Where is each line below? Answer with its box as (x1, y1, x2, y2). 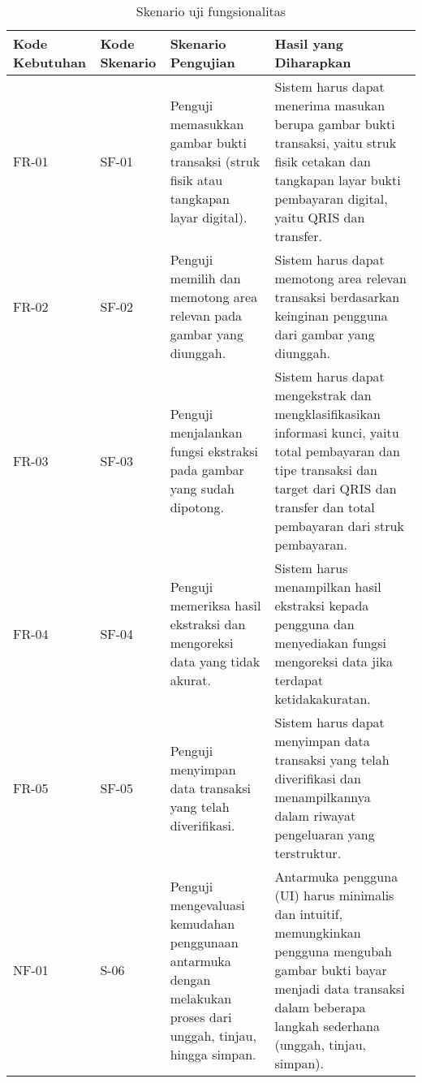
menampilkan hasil (274, 577, 381, 596)
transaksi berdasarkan (274, 287, 400, 306)
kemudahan (170, 913, 235, 933)
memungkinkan (274, 923, 361, 942)
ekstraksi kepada (274, 596, 369, 615)
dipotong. (170, 498, 224, 516)
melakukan (170, 988, 232, 1007)
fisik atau (170, 170, 223, 189)
